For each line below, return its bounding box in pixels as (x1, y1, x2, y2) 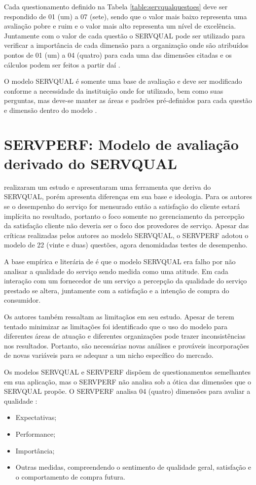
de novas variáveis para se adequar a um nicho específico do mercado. (4, 350, 214, 360)
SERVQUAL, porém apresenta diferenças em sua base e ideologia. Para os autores (4, 191, 253, 202)
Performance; (15, 428, 56, 439)
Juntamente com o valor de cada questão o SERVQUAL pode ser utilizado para (4, 30, 245, 40)
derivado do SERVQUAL (4, 153, 177, 173)
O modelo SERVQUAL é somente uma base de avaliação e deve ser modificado (4, 76, 242, 86)
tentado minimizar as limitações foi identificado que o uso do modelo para (4, 321, 227, 331)
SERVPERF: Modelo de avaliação (4, 134, 239, 154)
